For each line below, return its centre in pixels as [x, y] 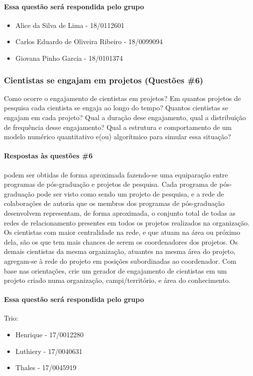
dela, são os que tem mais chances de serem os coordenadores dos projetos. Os [121, 241]
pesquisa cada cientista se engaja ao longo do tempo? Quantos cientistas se [116, 108]
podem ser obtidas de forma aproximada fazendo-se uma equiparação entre [116, 174]
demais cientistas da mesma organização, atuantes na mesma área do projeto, [120, 251]
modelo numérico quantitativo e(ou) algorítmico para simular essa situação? [117, 137]
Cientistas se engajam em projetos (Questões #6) [104, 80]
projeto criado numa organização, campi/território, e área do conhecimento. [117, 280]
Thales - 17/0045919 [46, 367]
